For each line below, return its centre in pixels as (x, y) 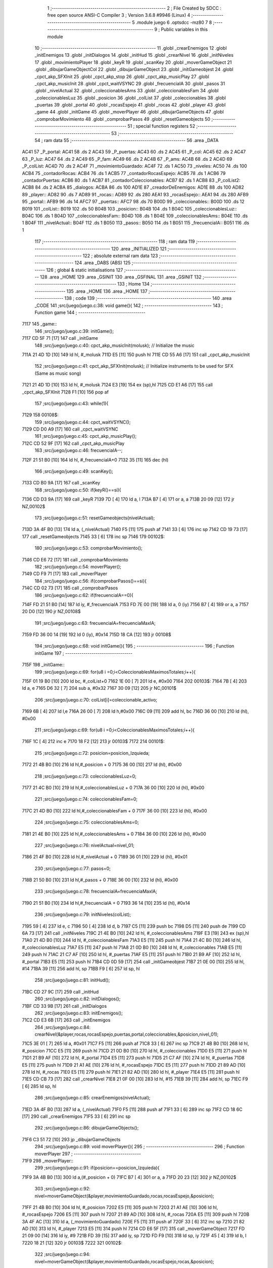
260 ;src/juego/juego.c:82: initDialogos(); (78, 999)
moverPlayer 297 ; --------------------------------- (88, 1153)
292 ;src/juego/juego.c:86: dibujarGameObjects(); (87, 1128)
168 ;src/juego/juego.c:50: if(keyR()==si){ (78, 490)
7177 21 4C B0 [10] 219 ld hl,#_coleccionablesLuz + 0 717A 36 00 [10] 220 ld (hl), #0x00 (113, 787)
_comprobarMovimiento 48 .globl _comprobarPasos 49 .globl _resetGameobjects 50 (123, 119)
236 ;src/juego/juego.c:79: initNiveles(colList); (83, 914)
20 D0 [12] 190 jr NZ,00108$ (51, 612)
